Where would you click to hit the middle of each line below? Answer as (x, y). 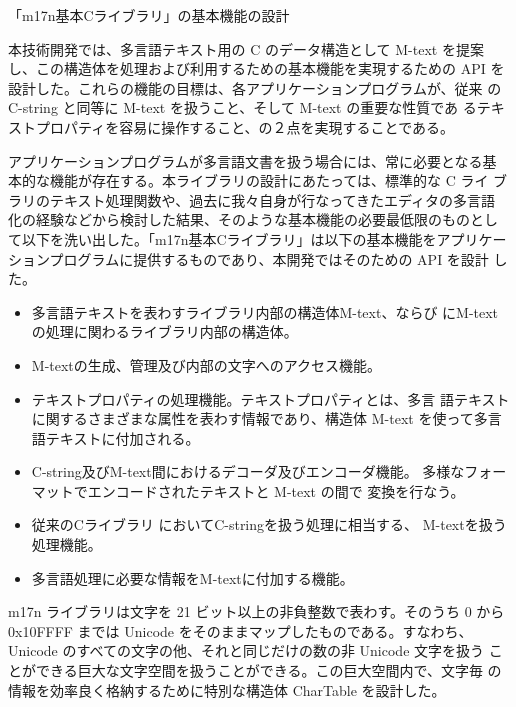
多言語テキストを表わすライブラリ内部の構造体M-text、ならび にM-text (265, 311)
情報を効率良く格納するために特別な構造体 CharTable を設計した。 (227, 689)
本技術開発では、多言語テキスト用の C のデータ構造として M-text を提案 (246, 48)
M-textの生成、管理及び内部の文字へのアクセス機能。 (206, 364)
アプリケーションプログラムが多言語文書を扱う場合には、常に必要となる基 (252, 160)
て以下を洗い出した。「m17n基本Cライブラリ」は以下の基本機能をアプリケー (257, 238)
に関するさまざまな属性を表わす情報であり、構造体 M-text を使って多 (259, 418)
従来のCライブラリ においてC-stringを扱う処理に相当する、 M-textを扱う (269, 524)
